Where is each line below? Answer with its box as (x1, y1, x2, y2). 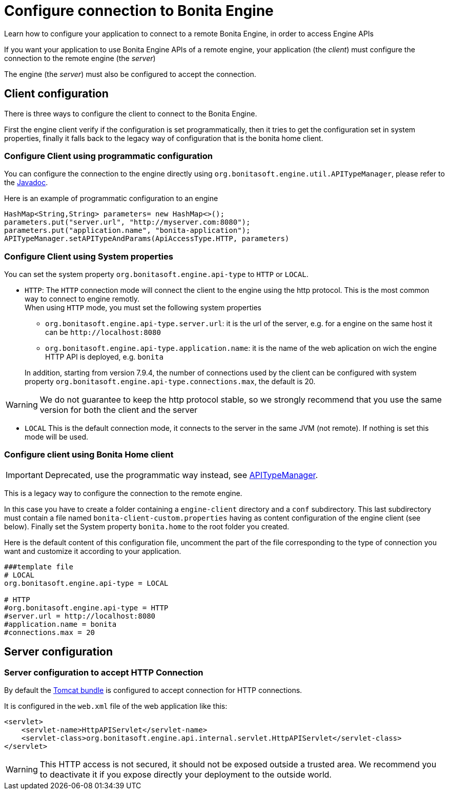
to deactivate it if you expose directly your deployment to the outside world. (39, 769, 332, 780)
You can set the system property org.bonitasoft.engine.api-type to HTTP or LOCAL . (4, 270, 309, 279)
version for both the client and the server (39, 405, 198, 415)
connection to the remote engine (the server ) (4, 53, 156, 63)
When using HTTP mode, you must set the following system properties (25, 303, 261, 312)
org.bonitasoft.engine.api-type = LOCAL (4, 579, 169, 587)
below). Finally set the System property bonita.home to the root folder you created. (4, 522, 290, 531)
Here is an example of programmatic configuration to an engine (4, 194, 218, 203)
